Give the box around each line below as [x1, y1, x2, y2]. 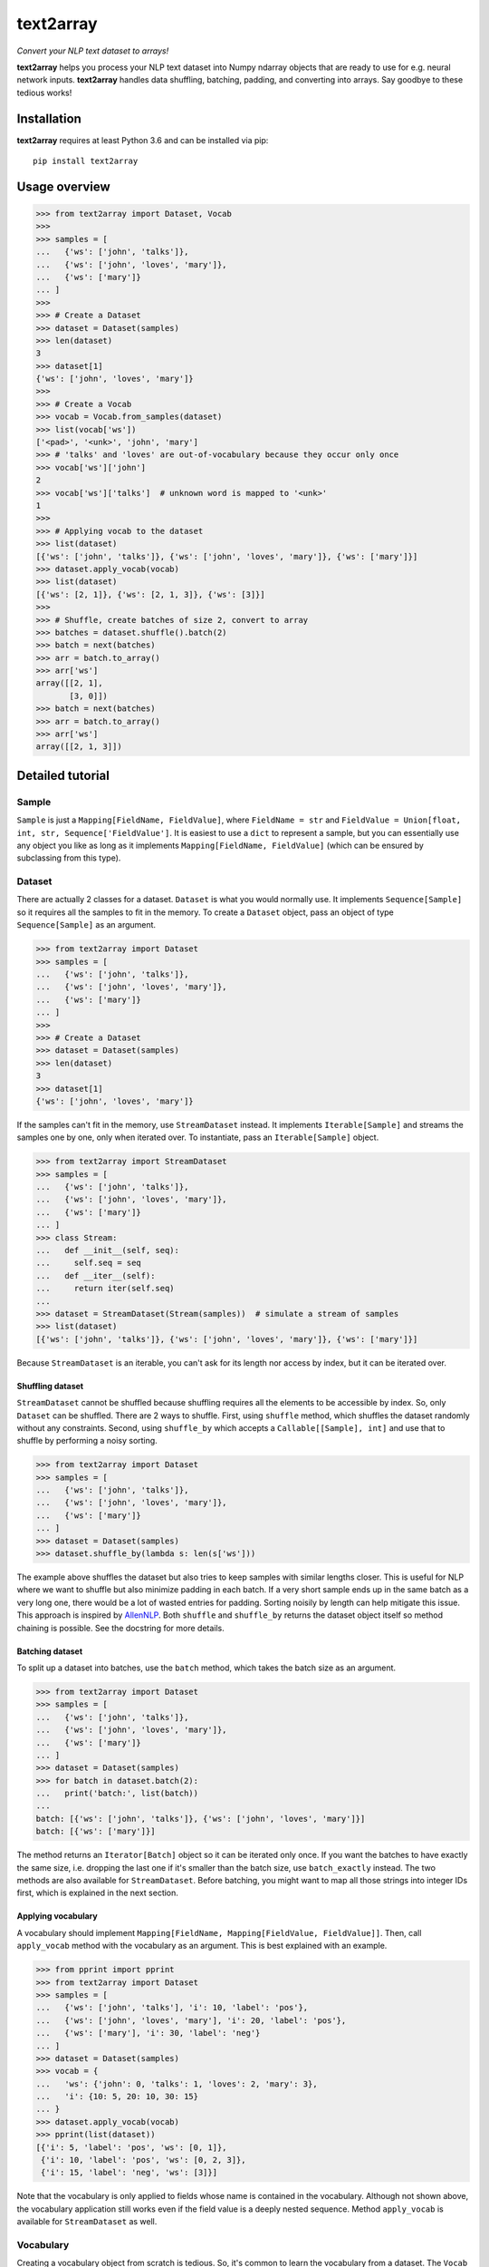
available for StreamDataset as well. [16, 2216, 158, 2227]
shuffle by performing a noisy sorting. [16, 1435, 158, 1446]
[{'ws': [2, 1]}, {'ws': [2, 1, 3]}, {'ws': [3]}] [35, 589, 266, 599]
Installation [16, 111, 81, 126]
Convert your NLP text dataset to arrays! [16, 45, 169, 56]
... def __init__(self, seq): [35, 1245, 180, 1256]
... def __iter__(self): [35, 1270, 156, 1280]
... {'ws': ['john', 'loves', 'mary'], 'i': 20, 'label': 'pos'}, [35, 2015, 347, 2026]
